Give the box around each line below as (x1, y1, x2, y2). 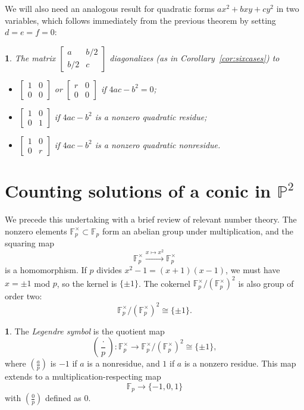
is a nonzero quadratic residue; (95, 110, 207, 123)
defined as (45, 392, 82, 404)
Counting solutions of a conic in (5, 178, 271, 202)
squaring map (5, 236, 54, 249)
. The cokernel (138, 277, 191, 289)
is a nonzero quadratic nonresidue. (95, 138, 221, 151)
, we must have (225, 264, 280, 276)
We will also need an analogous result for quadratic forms (5, 2, 215, 14)
